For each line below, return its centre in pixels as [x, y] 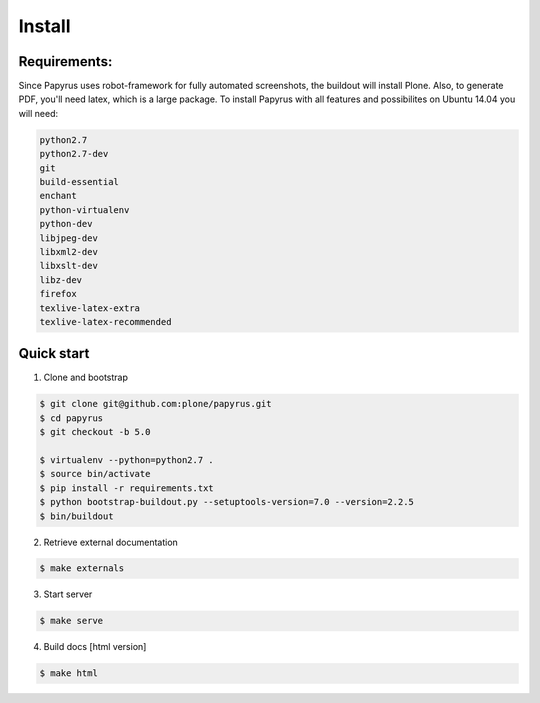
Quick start [54, 353]
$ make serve [71, 621]
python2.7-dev [74, 154]
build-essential [79, 181]
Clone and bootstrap [86, 377]
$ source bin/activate [95, 474]
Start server [68, 594]
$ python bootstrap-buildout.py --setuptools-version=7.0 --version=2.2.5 [227, 502]
